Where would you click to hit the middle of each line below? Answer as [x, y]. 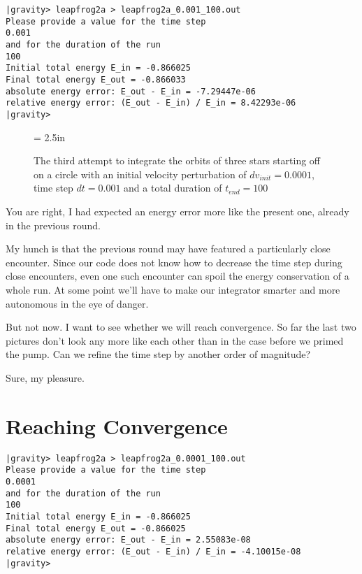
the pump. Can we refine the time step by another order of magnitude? [158, 354]
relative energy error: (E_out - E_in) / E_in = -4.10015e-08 [153, 551]
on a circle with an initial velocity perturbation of [140, 174]
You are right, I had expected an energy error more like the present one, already [178, 211]
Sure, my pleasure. [45, 377]
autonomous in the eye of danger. [77, 303]
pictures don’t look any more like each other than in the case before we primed [175, 340]
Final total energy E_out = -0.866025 [96, 528]
